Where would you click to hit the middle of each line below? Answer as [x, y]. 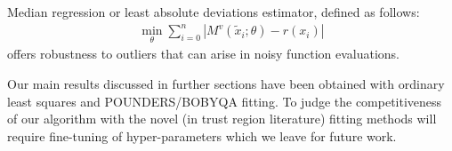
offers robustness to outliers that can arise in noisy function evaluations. [203, 54]
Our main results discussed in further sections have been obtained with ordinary [226, 83]
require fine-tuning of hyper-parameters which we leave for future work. [202, 135]
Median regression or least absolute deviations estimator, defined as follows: [214, 12]
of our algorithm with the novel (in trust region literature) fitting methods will [222, 119]
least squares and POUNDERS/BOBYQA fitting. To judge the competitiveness [225, 101]
